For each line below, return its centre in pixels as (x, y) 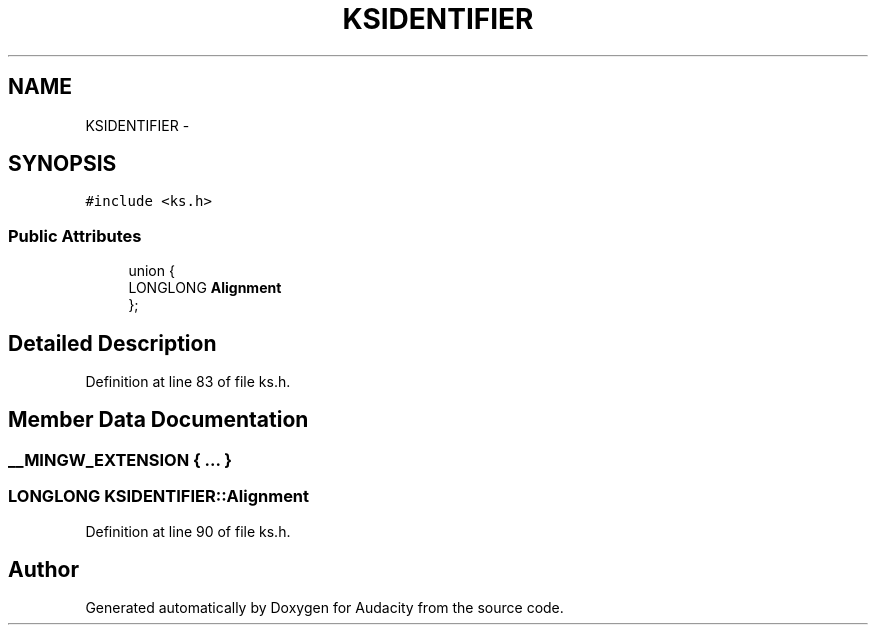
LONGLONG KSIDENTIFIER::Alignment (159, 496)
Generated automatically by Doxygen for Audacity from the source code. (324, 608)
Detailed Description (112, 343)
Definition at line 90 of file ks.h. (188, 531)
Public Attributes (75, 235)
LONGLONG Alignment (205, 288)
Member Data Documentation (158, 420)
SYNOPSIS (62, 164)
